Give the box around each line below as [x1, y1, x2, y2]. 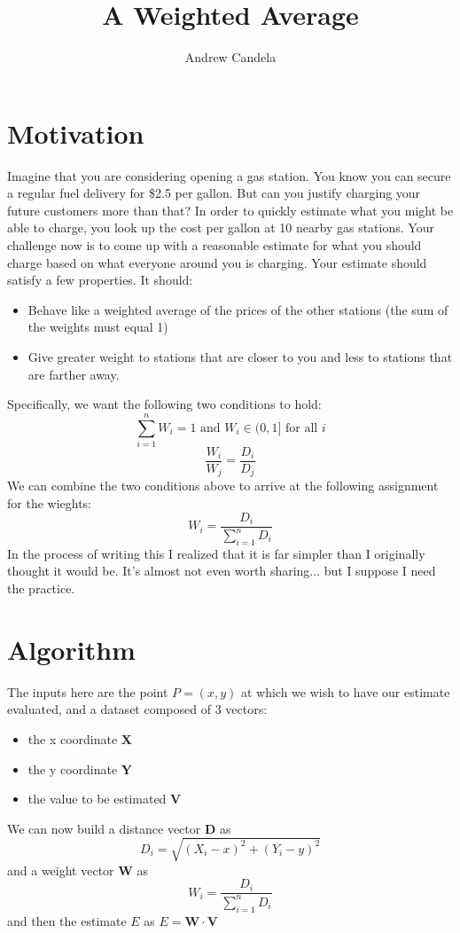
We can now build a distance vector [7, 819, 201, 837]
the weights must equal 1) [27, 318, 168, 336]
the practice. [7, 579, 75, 597]
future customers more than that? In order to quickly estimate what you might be [7, 200, 454, 219]
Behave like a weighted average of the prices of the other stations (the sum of [27, 300, 448, 318]
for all [285, 421, 318, 435]
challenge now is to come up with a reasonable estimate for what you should [7, 236, 422, 255]
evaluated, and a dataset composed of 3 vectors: [7, 700, 268, 718]
